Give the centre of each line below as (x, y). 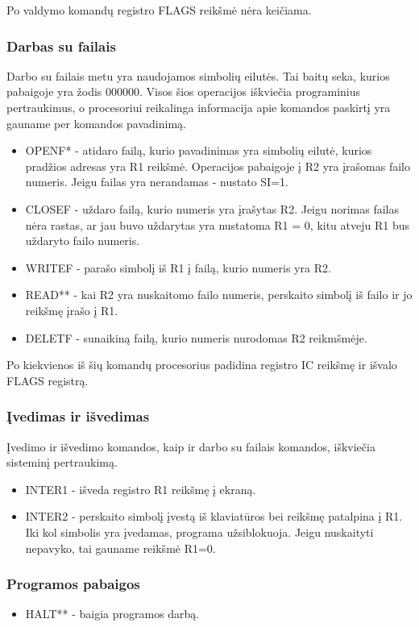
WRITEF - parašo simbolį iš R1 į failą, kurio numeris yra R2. (178, 267)
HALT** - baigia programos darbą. (112, 614)
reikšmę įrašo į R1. (72, 310)
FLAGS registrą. (48, 380)
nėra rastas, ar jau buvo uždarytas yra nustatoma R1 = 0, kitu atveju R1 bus (218, 224)
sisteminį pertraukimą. (62, 462)
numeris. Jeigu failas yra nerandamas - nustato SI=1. (157, 182)
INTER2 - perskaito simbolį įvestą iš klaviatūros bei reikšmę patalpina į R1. (214, 516)
